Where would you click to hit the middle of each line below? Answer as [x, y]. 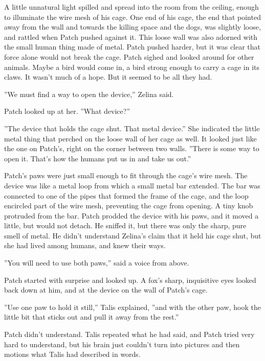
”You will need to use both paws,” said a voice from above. [97, 263]
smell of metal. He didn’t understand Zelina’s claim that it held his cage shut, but [133, 235]
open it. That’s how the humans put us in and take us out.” [98, 158]
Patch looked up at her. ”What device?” [67, 111]
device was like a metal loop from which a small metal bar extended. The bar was [132, 185]
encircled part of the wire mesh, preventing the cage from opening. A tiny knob [129, 206]
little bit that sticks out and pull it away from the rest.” [92, 317]
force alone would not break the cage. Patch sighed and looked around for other [129, 56]
